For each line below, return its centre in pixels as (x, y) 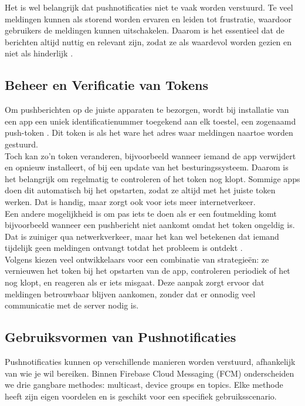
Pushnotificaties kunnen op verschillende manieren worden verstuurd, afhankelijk (150, 362)
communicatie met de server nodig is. (72, 305)
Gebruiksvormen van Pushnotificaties (121, 337)
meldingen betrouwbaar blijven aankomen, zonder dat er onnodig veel (130, 293)
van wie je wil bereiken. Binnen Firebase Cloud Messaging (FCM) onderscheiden (150, 373)
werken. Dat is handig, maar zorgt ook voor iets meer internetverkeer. (130, 201)
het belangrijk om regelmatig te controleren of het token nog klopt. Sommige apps (152, 178)
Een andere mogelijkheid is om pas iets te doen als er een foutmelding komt (141, 213)
